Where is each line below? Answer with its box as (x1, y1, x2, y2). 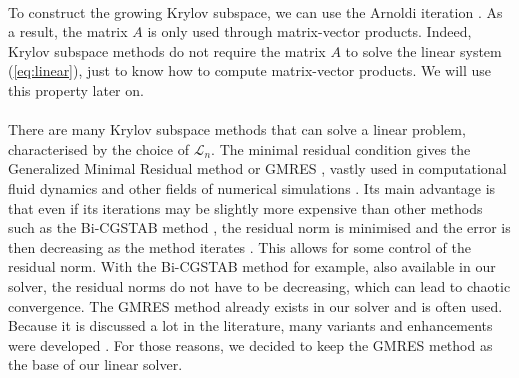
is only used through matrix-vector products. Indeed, (147, 21, 472, 42)
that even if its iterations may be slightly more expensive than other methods (8, 197, 483, 218)
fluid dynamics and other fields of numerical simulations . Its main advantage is (8, 177, 496, 198)
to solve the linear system (345, 40, 502, 61)
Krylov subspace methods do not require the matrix (8, 40, 326, 61)
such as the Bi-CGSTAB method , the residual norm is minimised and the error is (8, 217, 511, 238)
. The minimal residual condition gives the (211, 138, 471, 159)
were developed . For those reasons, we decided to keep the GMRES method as (8, 334, 493, 355)
